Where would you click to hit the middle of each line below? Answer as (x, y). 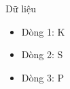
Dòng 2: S (42, 54)
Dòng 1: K (43, 31)
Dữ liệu (21, 8)
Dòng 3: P (43, 77)
